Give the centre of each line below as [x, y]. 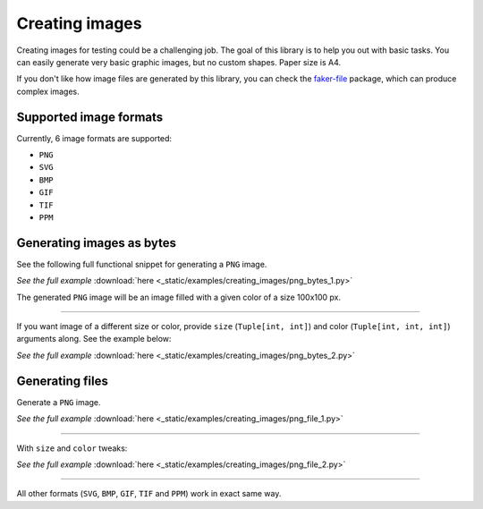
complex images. [48, 91]
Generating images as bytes [97, 243]
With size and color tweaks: [72, 448]
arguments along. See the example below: [94, 339]
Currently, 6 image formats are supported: [94, 138]
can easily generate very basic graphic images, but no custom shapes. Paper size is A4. [179, 62]
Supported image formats [90, 117]
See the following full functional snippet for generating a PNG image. [142, 264]
